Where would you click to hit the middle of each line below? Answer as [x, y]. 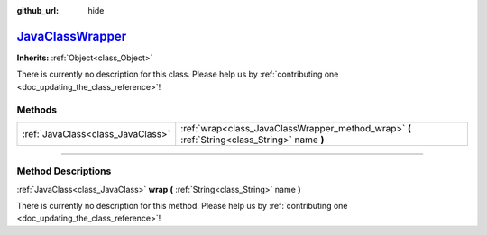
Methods [37, 110]
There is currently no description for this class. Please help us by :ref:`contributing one [178, 74]
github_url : [37, 10]
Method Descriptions [64, 171]
